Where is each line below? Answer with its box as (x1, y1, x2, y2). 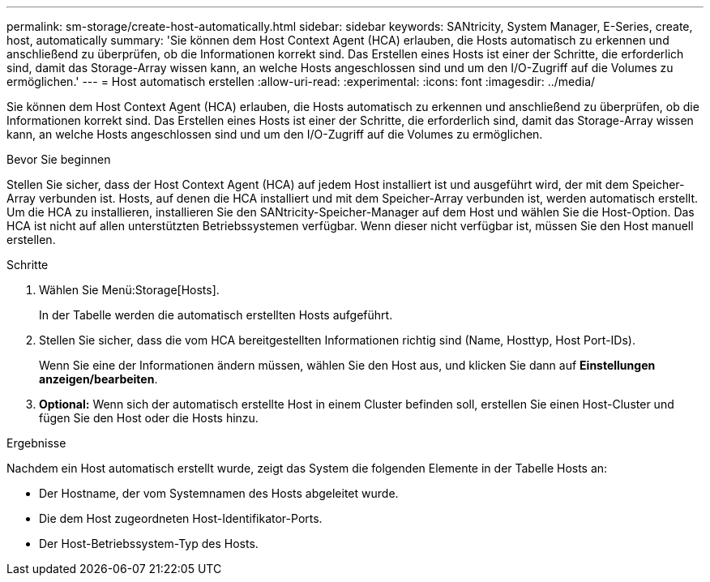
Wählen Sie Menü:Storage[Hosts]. (39, 283, 220, 297)
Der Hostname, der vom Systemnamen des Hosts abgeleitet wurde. (39, 486, 399, 500)
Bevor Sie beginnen (6, 152, 111, 166)
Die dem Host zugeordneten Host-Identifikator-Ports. (39, 511, 323, 525)
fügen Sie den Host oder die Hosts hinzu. (39, 411, 259, 425)
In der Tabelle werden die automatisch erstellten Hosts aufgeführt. (39, 308, 393, 322)
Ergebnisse (6, 436, 66, 450)
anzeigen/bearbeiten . (39, 372, 158, 386)
